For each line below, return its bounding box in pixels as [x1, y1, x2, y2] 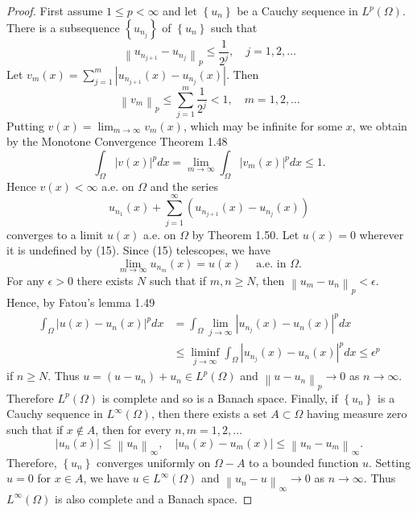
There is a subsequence [6, 19, 120, 35]
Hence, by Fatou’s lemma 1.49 [6, 294, 155, 311]
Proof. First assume [6, 2, 103, 19]
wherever [359, 225, 404, 242]
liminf [191, 347, 220, 359]
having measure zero [306, 405, 407, 422]
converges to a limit [6, 225, 104, 242]
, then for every [95, 420, 171, 437]
